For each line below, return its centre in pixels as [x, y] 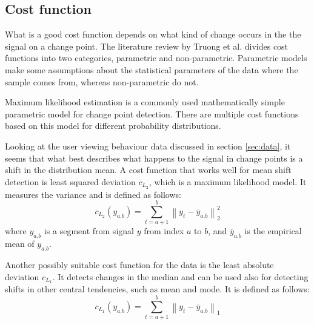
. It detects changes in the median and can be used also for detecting [180, 276]
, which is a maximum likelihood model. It [228, 181]
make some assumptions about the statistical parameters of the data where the [152, 69]
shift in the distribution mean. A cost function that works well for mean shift [148, 170]
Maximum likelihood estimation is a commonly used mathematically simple [145, 102]
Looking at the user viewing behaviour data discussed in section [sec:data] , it [148, 146]
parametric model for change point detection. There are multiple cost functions [152, 113]
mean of [20, 244]
